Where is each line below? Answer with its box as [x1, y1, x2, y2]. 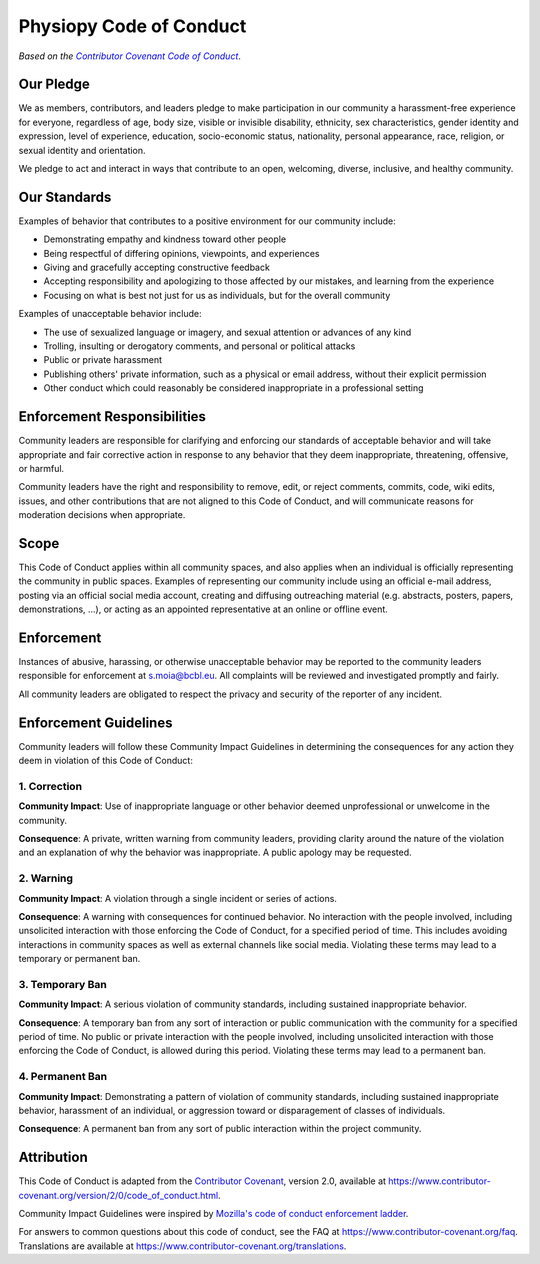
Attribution [18, 1149, 89, 1166]
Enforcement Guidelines [18, 714, 173, 731]
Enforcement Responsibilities [18, 408, 207, 425]
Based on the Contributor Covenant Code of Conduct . [18, 50, 242, 62]
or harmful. [18, 462, 65, 474]
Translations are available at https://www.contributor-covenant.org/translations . [18, 1240, 347, 1252]
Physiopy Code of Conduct [18, 15, 247, 37]
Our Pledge [18, 76, 90, 93]
